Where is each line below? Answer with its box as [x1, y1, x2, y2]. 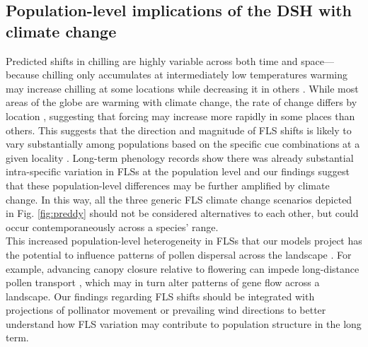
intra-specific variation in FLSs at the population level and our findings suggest [6, 164, 350, 179]
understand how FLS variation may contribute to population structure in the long [6, 316, 362, 331]
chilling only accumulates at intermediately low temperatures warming [42, 67, 347, 82]
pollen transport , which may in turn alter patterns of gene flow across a [6, 275, 320, 290]
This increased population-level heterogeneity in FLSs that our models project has [6, 233, 362, 248]
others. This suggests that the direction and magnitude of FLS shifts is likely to [6, 122, 352, 137]
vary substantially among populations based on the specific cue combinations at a [6, 136, 360, 151]
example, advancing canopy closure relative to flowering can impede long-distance [6, 261, 360, 276]
